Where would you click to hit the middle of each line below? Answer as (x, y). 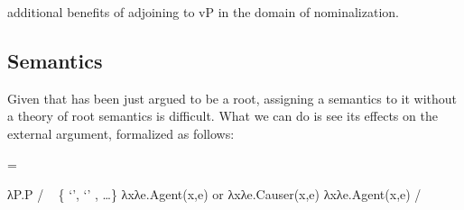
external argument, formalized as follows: (121, 133)
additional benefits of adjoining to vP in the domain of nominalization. (203, 12)
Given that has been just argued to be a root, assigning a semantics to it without (232, 98)
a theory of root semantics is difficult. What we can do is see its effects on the (223, 116)
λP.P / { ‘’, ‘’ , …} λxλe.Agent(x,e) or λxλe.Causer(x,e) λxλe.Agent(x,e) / (214, 194)
